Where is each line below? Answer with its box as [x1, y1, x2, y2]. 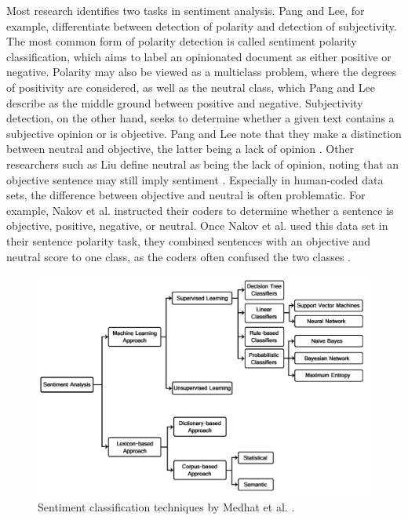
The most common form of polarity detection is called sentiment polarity [6, 33, 357, 49]
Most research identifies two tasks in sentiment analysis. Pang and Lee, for [6, 2, 365, 18]
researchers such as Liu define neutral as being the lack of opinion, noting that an [6, 155, 399, 172]
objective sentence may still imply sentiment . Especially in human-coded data [6, 171, 384, 187]
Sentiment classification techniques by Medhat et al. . [38, 498, 295, 515]
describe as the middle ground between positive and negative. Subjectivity [6, 94, 363, 111]
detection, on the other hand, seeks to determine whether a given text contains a [6, 110, 395, 126]
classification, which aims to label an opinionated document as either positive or [6, 48, 392, 64]
